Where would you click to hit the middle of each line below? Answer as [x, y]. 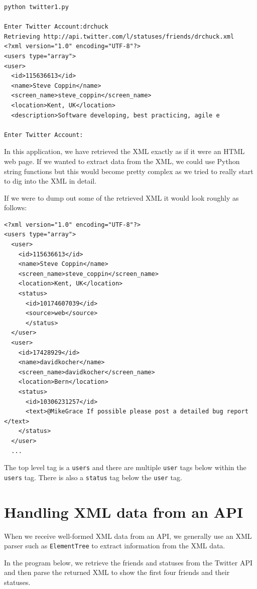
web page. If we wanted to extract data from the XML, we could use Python [122, 161]
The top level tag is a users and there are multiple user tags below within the [125, 467]
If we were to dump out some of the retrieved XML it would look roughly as [121, 197]
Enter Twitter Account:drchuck [56, 27]
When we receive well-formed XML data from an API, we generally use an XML [128, 536]
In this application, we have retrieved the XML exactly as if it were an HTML [124, 151]
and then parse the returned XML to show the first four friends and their [117, 572]
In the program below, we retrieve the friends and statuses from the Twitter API [128, 562]
